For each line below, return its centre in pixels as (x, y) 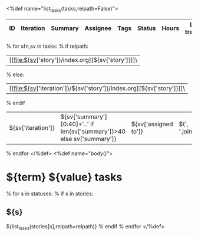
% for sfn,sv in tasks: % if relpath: (47, 46)
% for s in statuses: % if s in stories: (50, 194)
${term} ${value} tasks (64, 177)
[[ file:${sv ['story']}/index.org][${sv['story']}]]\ (73, 60)
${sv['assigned (152, 124)
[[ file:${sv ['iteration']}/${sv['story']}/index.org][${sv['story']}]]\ (97, 88)
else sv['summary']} (88, 139)
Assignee (98, 28)
